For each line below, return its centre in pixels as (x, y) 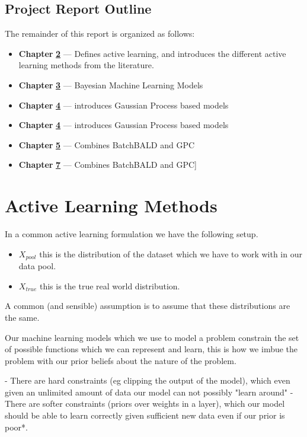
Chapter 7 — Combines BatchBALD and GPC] (108, 165)
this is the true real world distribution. (110, 286)
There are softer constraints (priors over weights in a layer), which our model (145, 403)
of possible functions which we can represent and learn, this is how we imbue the (151, 349)
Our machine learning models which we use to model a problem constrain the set (152, 337)
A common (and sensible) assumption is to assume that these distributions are (148, 306)
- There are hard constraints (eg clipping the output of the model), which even (148, 380)
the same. (22, 317)
